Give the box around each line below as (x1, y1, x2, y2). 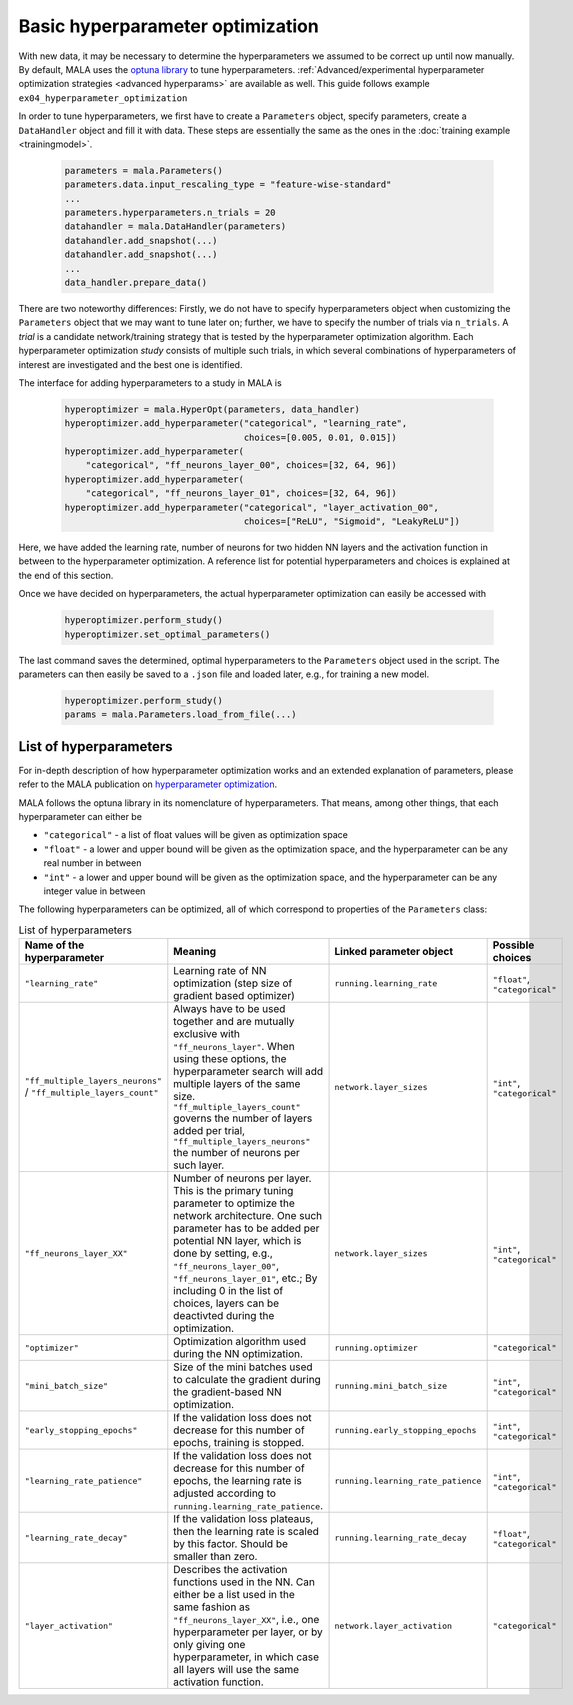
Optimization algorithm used (173, 1335, 307, 1349)
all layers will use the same (173, 1663, 300, 1677)
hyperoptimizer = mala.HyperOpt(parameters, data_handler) (64, 403, 360, 415)
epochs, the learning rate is (173, 1474, 302, 1488)
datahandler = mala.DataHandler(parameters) (64, 221, 287, 232)
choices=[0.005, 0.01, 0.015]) (243, 431, 397, 443)
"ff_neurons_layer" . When (173, 1040, 295, 1054)
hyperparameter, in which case (173, 1650, 320, 1664)
